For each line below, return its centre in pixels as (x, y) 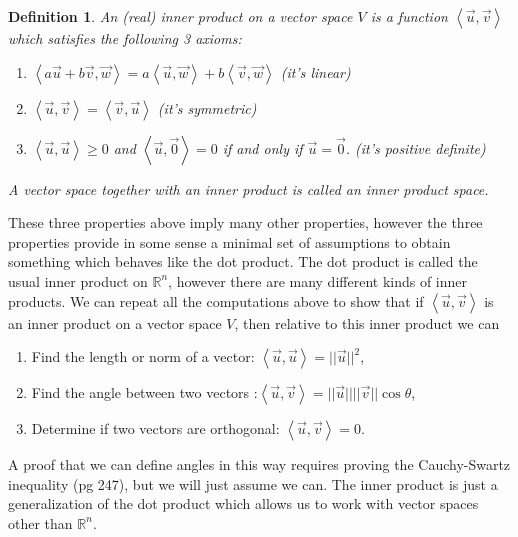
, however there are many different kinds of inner (318, 280)
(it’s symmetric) (207, 107)
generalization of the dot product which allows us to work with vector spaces (243, 503)
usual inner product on (78, 280)
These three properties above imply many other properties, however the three (245, 222)
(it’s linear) (315, 71)
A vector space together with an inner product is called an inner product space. (248, 188)
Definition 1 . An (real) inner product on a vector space (180, 16)
